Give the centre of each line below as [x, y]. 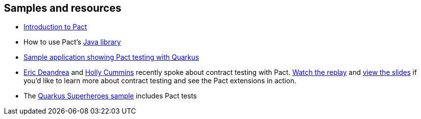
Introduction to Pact [55, 27]
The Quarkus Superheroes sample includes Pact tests [110, 96]
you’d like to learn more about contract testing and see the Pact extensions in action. [160, 81]
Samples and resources [63, 8]
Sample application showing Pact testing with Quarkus [111, 57]
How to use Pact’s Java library [72, 42]
